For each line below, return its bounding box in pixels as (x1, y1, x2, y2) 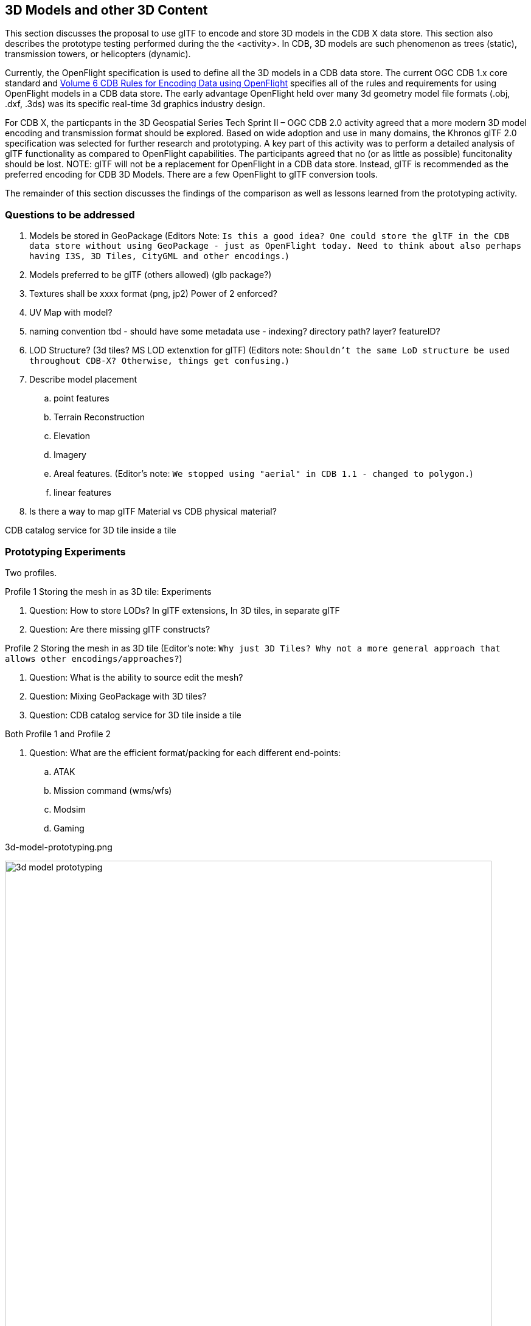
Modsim (54, 804, 86, 814)
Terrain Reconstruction (54, 412, 145, 423)
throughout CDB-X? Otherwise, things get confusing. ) (29, 355, 289, 366)
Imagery (54, 450, 86, 460)
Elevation (54, 431, 90, 442)
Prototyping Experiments (5, 545, 126, 558)
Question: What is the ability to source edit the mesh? (29, 672, 243, 682)
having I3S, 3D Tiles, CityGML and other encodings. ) (29, 251, 289, 262)
